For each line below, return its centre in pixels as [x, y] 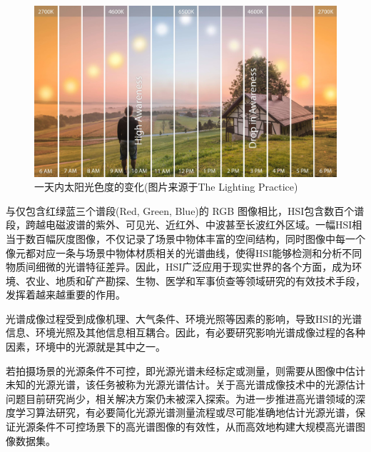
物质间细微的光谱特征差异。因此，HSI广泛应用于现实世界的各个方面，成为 [179, 267]
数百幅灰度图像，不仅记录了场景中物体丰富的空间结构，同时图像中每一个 [195, 238]
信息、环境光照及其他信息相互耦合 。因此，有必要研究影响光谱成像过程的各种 [185, 332]
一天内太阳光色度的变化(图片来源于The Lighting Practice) [166, 187]
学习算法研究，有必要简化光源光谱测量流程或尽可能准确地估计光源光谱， [185, 412]
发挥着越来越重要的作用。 [66, 295]
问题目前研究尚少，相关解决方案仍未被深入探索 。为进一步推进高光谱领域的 [181, 398]
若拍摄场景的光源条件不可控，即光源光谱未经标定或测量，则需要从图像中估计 [185, 370]
